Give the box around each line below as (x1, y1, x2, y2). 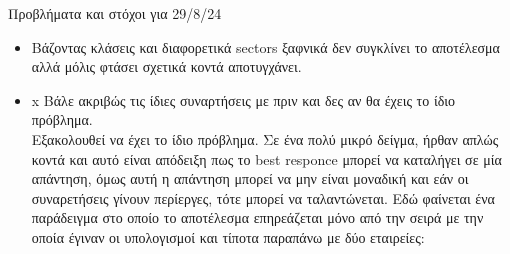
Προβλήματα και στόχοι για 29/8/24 (8, 3, 222, 23)
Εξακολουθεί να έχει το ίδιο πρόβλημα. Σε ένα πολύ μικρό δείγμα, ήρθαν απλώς (31, 128, 499, 149)
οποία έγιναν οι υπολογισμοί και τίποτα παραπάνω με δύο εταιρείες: (31, 226, 425, 247)
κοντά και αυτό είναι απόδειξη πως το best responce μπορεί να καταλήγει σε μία (31, 148, 502, 169)
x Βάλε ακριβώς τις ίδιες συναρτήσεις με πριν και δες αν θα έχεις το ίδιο (31, 89, 456, 110)
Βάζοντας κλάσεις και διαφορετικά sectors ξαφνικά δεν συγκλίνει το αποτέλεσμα (31, 36, 500, 57)
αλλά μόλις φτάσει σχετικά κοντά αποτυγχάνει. (31, 56, 302, 77)
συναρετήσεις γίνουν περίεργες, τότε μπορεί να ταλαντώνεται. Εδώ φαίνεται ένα (31, 187, 495, 208)
